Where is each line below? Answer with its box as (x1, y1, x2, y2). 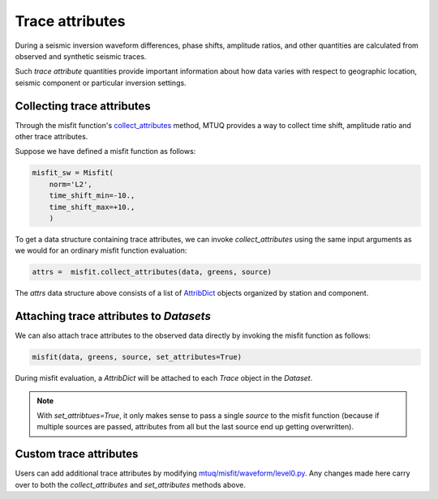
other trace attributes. (15, 132, 88, 142)
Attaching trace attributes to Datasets (15, 309, 211, 323)
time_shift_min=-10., (49, 191, 135, 200)
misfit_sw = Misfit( (32, 168, 114, 177)
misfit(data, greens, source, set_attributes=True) (32, 352, 243, 362)
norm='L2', (49, 179, 92, 189)
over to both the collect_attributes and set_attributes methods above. (15, 480, 247, 489)
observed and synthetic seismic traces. (15, 51, 147, 61)
